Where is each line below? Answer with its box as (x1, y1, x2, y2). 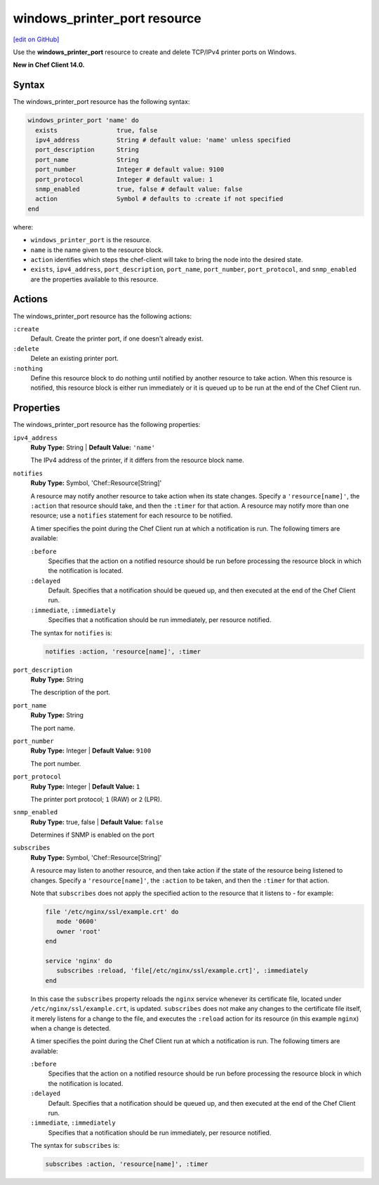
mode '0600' (56, 918, 98, 926)
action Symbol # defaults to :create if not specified (35, 195, 284, 203)
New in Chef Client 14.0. (13, 60, 85, 69)
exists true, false (35, 126, 158, 134)
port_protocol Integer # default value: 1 (35, 176, 213, 183)
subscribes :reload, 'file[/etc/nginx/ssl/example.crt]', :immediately (56, 967, 309, 975)
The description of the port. (30, 688, 111, 696)
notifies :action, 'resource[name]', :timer (45, 647, 201, 656)
